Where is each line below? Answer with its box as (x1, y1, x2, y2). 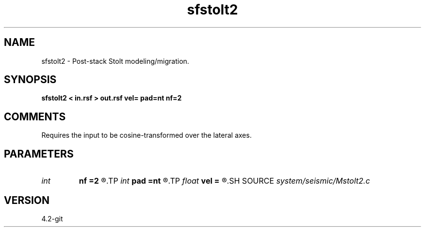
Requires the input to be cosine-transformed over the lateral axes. (41, 131, 252, 140)
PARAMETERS (4, 147, 74, 160)
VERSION (4, 194, 50, 206)
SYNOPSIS (4, 73, 57, 86)
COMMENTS (4, 110, 66, 123)
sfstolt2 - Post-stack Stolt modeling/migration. (41, 57, 189, 65)
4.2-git (41, 214, 63, 223)
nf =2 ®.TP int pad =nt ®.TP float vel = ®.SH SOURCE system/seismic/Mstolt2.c (79, 176, 370, 186)
